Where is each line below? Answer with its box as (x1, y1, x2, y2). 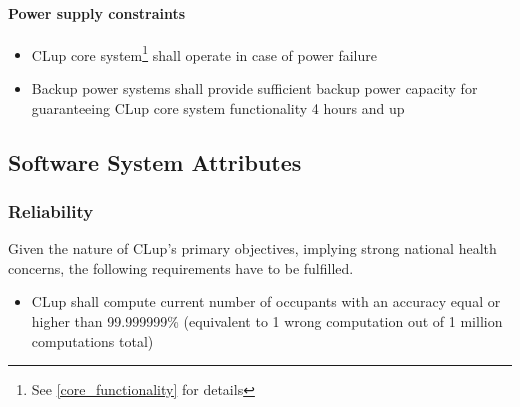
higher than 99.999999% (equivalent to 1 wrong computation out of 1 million (31, 311, 503, 332)
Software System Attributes (8, 146, 302, 177)
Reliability (8, 198, 94, 223)
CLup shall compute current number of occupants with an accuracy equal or (31, 291, 501, 312)
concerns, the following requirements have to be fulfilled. (8, 257, 354, 278)
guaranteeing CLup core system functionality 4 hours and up (31, 97, 405, 118)
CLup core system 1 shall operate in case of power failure (31, 41, 377, 65)
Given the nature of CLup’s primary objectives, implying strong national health (8, 238, 497, 259)
